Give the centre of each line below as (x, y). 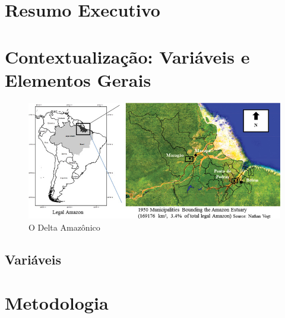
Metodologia (57, 303)
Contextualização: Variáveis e (127, 56)
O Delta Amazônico (64, 227)
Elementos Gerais (78, 79)
